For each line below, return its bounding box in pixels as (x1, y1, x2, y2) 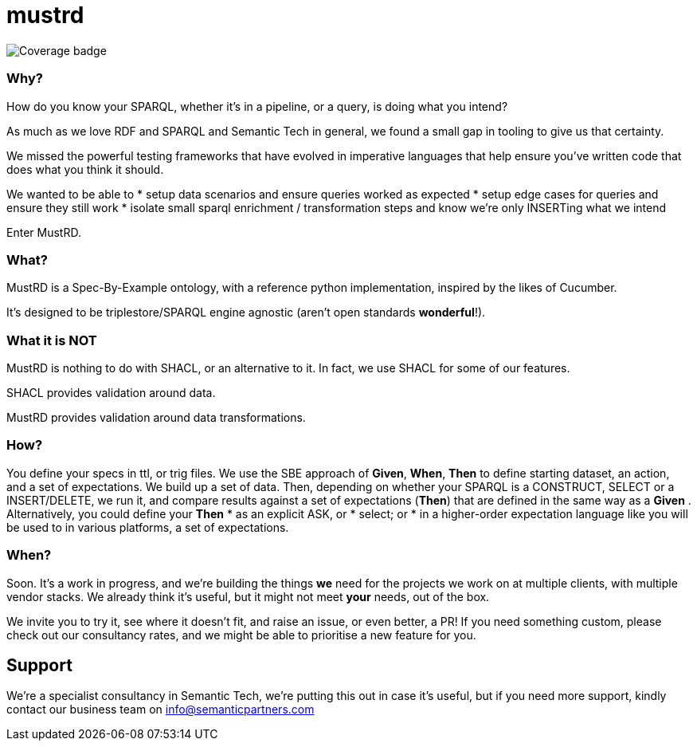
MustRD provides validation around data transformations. (6, 411, 306, 424)
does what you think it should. (6, 162, 164, 176)
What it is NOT (6, 332, 97, 348)
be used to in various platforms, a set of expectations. (6, 520, 289, 534)
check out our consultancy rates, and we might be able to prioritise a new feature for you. (6, 627, 476, 642)
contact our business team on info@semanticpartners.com (6, 702, 315, 717)
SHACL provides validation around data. (6, 386, 216, 399)
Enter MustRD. (6, 225, 81, 239)
